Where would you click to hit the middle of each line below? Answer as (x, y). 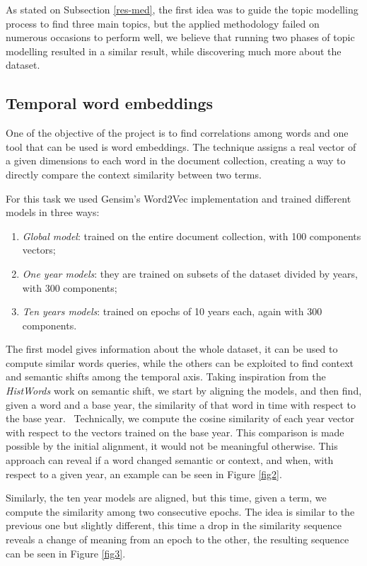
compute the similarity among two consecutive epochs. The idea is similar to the (180, 511)
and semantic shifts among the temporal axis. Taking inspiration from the (166, 377)
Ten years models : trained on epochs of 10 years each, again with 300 (172, 311)
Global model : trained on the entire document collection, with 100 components (192, 236)
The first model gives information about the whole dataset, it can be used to (172, 349)
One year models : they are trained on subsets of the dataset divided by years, (190, 273)
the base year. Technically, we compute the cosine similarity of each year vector (180, 418)
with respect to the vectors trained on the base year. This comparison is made (175, 432)
